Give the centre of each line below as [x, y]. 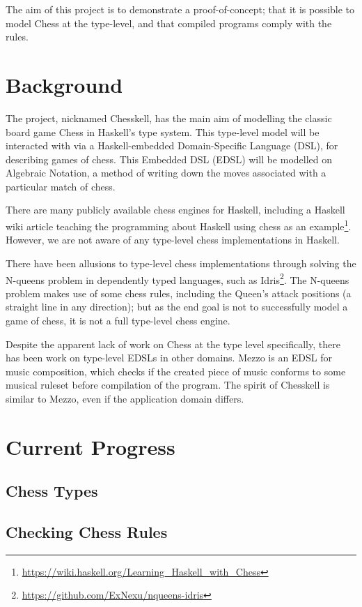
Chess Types [52, 491]
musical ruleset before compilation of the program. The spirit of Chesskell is [168, 385]
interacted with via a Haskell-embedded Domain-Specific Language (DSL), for [172, 145]
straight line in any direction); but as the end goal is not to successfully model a [177, 307]
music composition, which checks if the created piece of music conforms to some [176, 371]
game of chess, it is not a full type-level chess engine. [118, 320]
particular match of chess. [61, 186]
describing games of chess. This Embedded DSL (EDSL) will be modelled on [169, 159]
